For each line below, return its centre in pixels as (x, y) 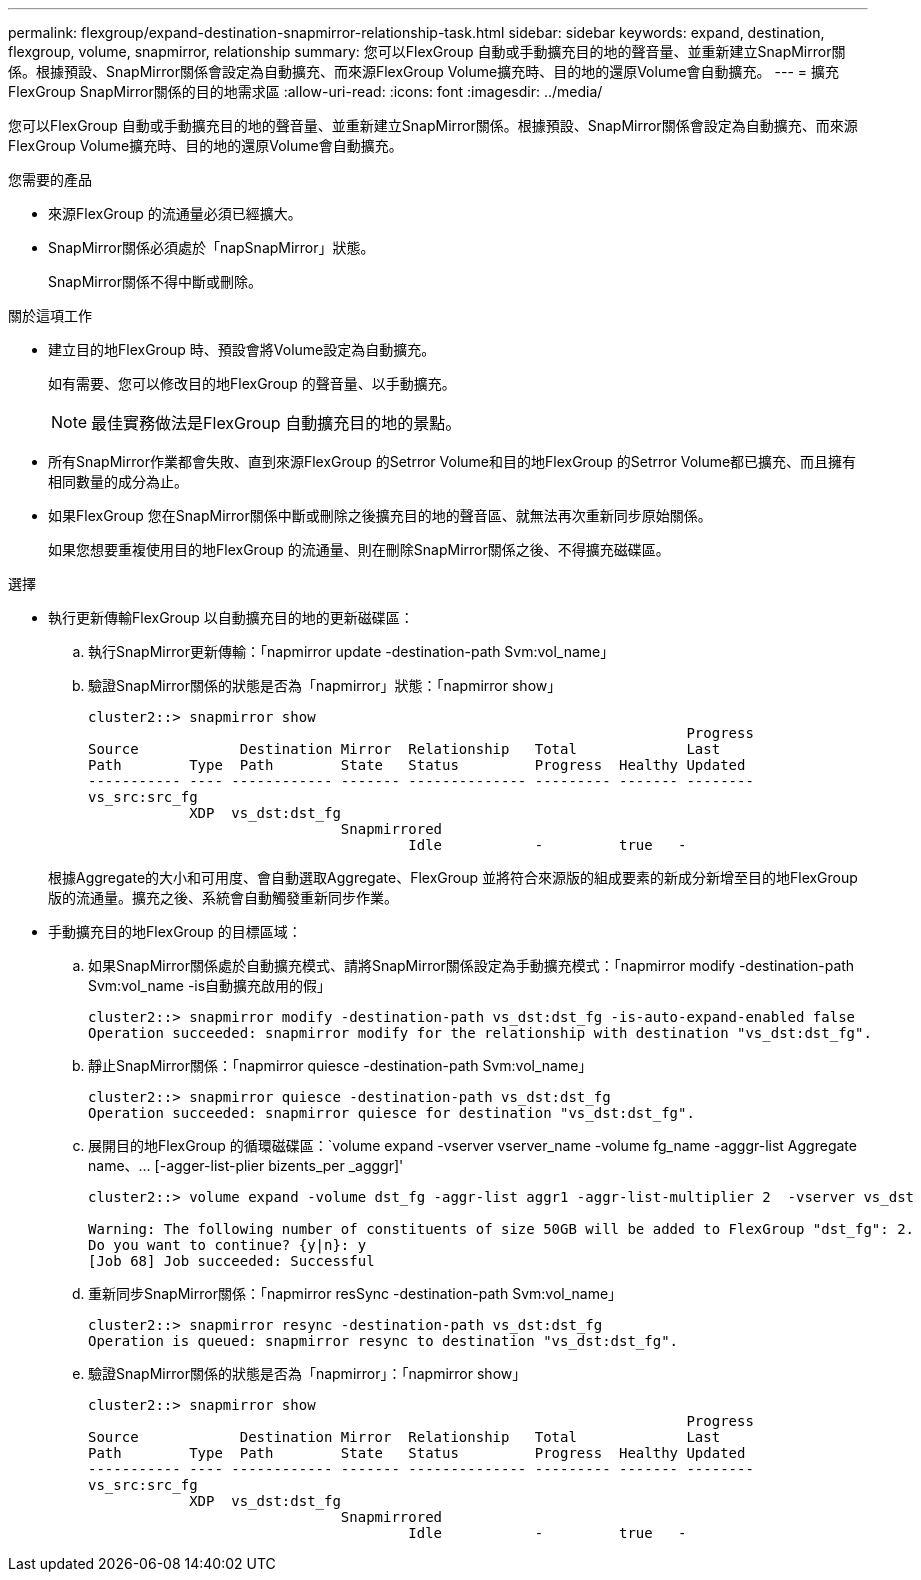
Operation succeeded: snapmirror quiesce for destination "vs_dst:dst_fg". (391, 1113)
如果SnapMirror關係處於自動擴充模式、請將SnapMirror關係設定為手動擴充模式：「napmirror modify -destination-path (471, 965)
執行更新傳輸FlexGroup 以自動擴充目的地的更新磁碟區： (231, 617)
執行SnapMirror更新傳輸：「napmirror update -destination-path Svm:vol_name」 (351, 651)
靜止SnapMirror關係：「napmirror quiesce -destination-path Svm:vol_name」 (340, 1065)
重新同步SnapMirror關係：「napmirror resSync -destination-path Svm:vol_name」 (355, 1293)
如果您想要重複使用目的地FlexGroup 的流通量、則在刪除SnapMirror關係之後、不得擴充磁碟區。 (359, 549)
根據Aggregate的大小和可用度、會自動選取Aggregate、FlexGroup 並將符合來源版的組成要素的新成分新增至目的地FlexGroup (453, 877)
